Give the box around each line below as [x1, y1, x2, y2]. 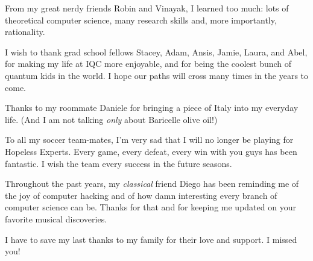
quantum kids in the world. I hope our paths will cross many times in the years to [5, 69, 309, 81]
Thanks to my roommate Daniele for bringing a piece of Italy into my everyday [5, 101, 299, 114]
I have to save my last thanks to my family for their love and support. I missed [5, 233, 297, 245]
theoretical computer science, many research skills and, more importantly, [5, 13, 277, 26]
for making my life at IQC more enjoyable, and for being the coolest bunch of [5, 57, 292, 70]
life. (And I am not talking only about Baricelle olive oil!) [5, 113, 218, 125]
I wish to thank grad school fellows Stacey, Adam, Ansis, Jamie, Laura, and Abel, [5, 45, 308, 58]
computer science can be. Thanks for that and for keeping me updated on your [5, 201, 296, 213]
